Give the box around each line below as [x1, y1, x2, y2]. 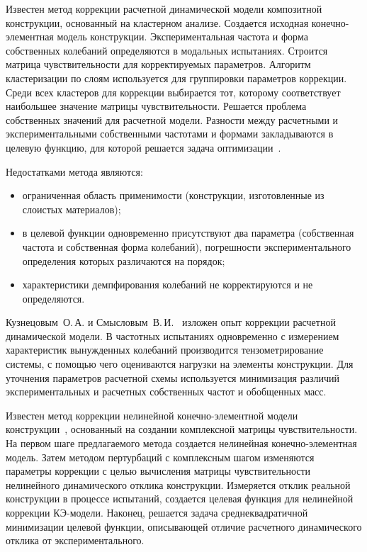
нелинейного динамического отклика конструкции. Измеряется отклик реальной [6, 477, 351, 492]
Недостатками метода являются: [6, 164, 143, 179]
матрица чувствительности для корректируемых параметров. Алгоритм [6, 57, 311, 72]
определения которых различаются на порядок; [22, 253, 225, 268]
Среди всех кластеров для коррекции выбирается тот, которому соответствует [6, 84, 341, 99]
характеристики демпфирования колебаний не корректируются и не [22, 277, 313, 292]
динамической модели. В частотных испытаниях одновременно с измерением [6, 328, 339, 343]
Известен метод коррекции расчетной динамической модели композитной [6, 1, 322, 16]
